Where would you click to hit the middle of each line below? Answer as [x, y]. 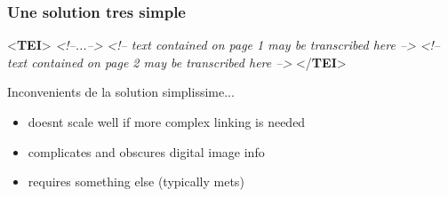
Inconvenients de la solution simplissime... [121, 92]
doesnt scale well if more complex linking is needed [167, 122]
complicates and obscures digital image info [146, 151]
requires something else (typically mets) [136, 181]
